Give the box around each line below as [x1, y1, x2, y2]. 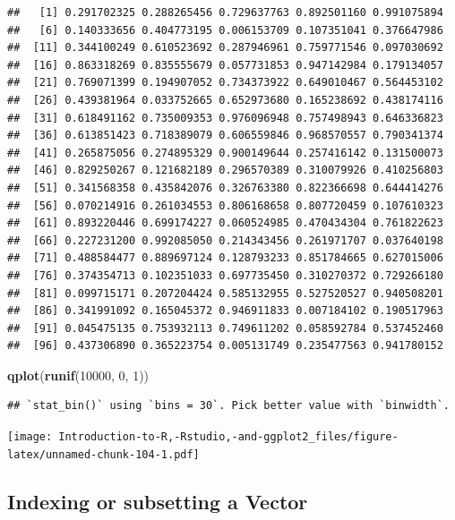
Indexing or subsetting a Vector [7, 487, 308, 515]
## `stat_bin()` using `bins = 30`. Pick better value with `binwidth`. [7, 399, 450, 413]
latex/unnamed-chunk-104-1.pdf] [7, 448, 200, 461]
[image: [7, 430, 53, 444]
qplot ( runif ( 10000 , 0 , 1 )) [7, 365, 150, 384]
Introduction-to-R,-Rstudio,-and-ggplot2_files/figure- [58, 430, 399, 444]
